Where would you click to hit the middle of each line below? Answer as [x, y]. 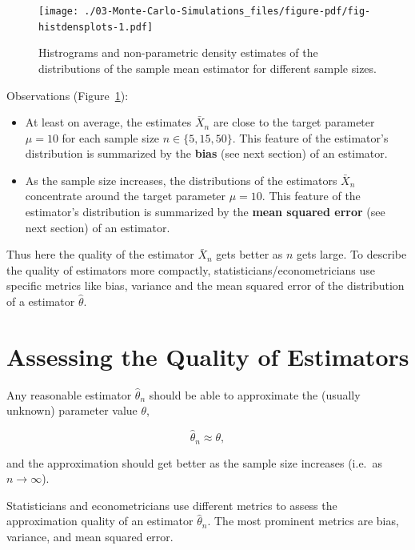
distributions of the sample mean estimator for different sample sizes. [207, 68]
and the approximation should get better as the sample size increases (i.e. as [195, 462]
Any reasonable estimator [69, 394]
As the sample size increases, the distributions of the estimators [181, 180]
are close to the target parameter [294, 122]
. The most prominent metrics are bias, [303, 521]
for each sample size [111, 137]
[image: [59, 11]
